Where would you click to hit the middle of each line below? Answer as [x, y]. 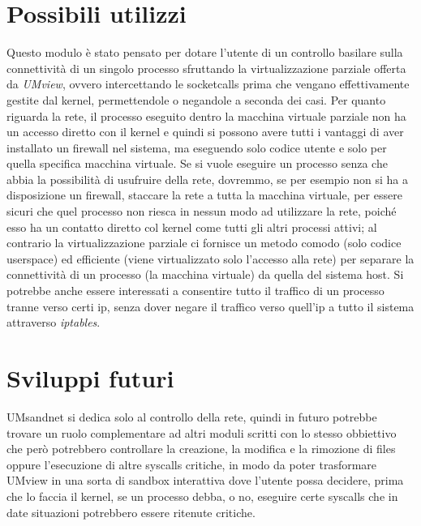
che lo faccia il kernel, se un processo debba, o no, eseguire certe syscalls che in [202, 496]
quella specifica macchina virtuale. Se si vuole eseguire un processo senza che [197, 163]
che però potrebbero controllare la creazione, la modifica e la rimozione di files [201, 449]
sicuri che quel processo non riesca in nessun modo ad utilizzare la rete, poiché [202, 211]
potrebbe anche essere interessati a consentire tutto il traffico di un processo [195, 291]
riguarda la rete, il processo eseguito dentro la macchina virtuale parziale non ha [206, 115]
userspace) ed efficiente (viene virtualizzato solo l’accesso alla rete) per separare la [210, 258]
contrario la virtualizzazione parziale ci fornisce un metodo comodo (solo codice [204, 243]
